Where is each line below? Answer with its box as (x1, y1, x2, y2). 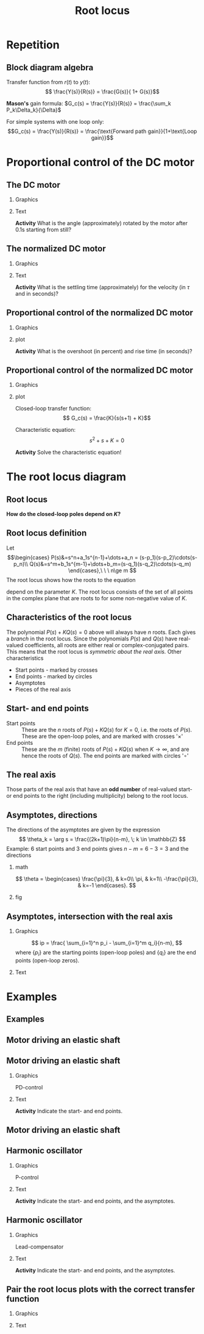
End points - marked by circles (15, 672, 93, 680)
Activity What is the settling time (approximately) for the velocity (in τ (15, 283, 190, 290)
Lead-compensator (15, 1243, 64, 1250)
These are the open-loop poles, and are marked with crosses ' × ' (21, 733, 183, 740)
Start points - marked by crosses (15, 666, 98, 673)
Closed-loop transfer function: (15, 405, 91, 412)
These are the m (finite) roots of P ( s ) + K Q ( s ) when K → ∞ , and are (21, 745, 190, 753)
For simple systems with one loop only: (6, 118, 105, 125)
